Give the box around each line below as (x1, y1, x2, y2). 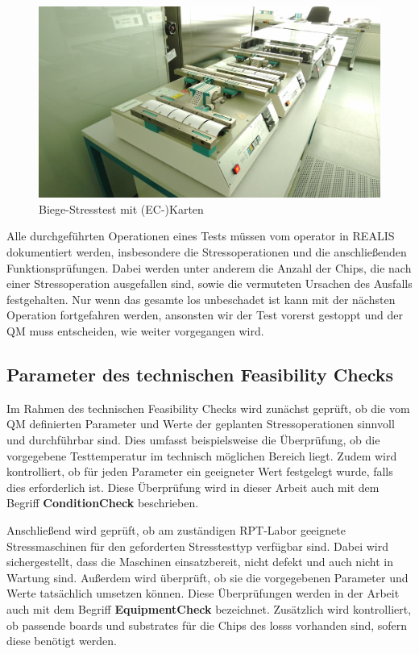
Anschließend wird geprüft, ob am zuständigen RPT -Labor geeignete (6, 521, 346, 538)
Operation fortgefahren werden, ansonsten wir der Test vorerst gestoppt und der (6, 306, 403, 323)
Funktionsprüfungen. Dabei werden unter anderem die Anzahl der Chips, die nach (6, 259, 412, 276)
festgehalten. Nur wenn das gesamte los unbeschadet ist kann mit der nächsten (6, 290, 396, 307)
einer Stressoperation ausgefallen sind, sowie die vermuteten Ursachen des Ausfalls (6, 275, 413, 292)
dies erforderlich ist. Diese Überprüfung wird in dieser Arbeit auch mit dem (6, 478, 380, 495)
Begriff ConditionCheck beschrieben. (6, 494, 199, 511)
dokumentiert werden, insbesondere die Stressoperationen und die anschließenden (6, 244, 407, 260)
